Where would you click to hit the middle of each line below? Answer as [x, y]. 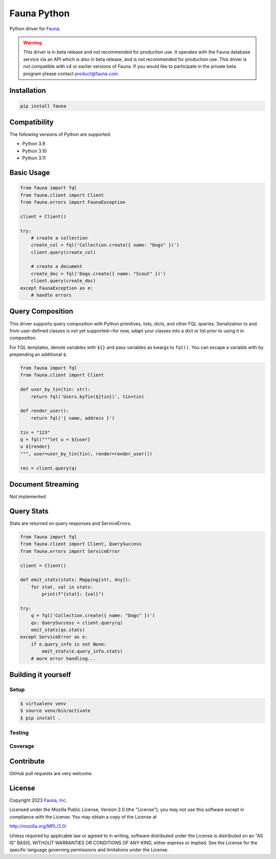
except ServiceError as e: [54, 637]
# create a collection [59, 238]
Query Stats [29, 511]
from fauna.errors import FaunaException [73, 202]
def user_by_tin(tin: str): [55, 389]
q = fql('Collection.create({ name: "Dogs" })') [93, 616]
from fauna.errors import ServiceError [70, 551]
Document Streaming [44, 484]
